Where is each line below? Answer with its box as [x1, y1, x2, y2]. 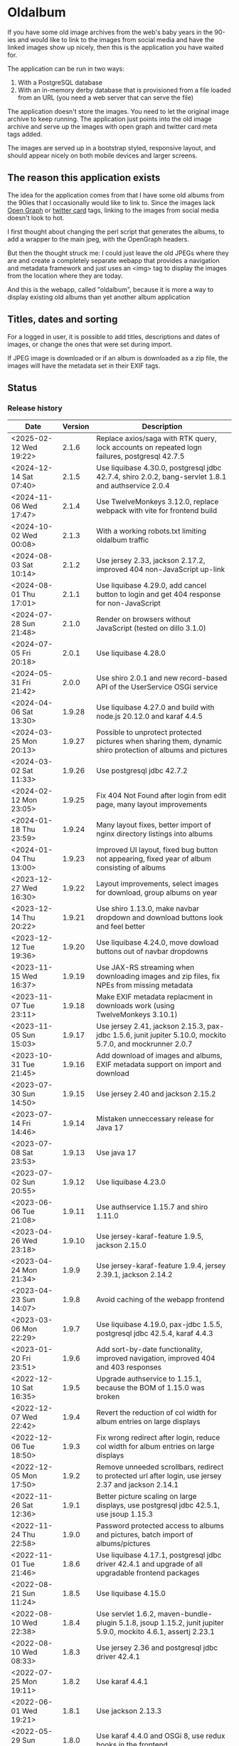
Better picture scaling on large [95, 1492, 197, 1502]
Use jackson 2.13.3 [95, 1706, 162, 1716]
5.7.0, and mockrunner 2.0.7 [95, 1039, 193, 1049]
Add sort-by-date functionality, [95, 1344, 203, 1354]
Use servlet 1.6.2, [95, 1609, 156, 1619]
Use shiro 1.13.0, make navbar [95, 904, 200, 914]
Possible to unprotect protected [95, 727, 202, 737]
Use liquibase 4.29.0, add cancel [95, 581, 207, 591]
